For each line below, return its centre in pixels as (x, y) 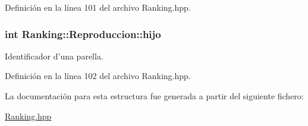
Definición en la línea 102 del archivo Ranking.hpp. (98, 76)
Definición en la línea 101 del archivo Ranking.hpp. (98, 7)
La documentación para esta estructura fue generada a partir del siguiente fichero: (154, 96)
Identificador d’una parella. (54, 56)
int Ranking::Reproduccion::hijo (83, 34)
